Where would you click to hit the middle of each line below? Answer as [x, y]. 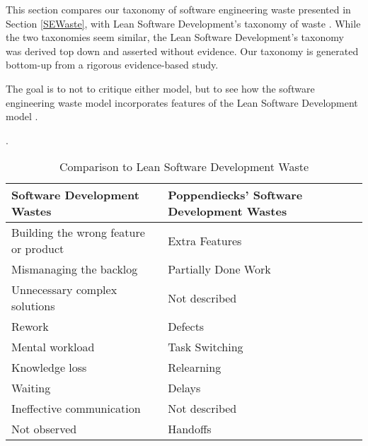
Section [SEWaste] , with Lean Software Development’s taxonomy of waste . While [183, 23]
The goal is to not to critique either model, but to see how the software [160, 88]
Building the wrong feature [78, 233]
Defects [186, 327]
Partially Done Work [219, 269]
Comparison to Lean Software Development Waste [184, 167]
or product [38, 249]
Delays [184, 388]
